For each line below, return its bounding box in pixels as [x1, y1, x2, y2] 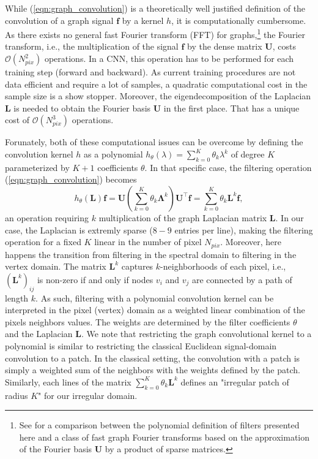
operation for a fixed [5, 235, 81, 248]
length [5, 291, 29, 304]
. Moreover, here [220, 235, 281, 248]
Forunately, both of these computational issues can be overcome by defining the [5, 135, 303, 148]
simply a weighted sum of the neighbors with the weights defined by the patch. [5, 363, 300, 376]
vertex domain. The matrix [5, 260, 106, 273]
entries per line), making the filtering [174, 223, 313, 236]
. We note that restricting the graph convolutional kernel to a [81, 327, 312, 340]
